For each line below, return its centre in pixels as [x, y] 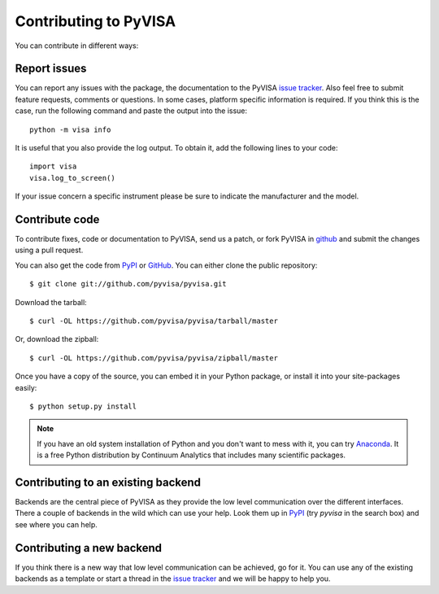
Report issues [51, 69]
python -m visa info [70, 129]
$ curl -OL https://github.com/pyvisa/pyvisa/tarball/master [154, 321]
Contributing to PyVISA [96, 21]
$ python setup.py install [83, 406]
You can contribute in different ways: [77, 46]
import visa [53, 166]
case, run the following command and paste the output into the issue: [131, 111]
